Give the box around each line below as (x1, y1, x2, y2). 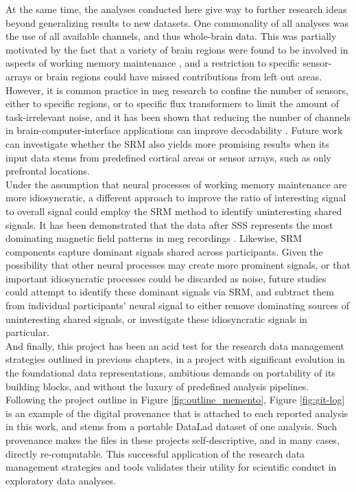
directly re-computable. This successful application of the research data (5, 446, 305, 460)
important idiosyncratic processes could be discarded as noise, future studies (5, 271, 327, 285)
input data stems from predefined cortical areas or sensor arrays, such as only (5, 150, 331, 164)
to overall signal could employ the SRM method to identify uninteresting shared (5, 203, 342, 218)
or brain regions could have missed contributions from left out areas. (34, 69, 322, 83)
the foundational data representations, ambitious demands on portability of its (5, 366, 335, 380)
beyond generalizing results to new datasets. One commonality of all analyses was (5, 15, 348, 30)
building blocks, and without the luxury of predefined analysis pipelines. (5, 379, 309, 393)
